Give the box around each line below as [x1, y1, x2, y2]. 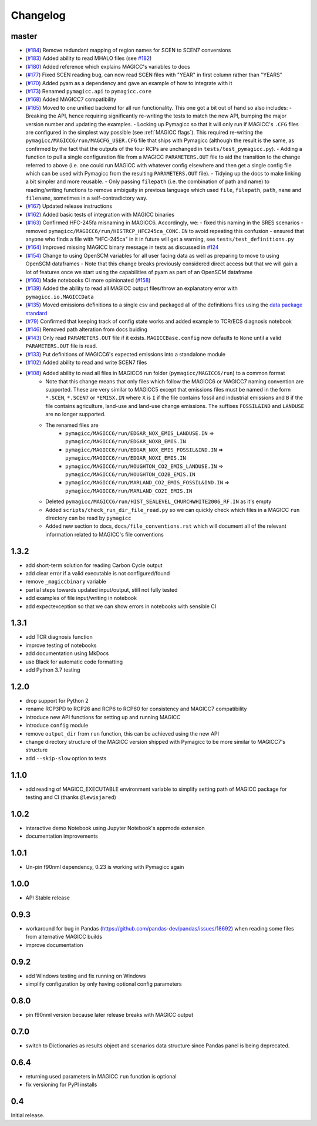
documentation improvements [25, 832, 98, 840]
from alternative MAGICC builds [25, 933, 103, 940]
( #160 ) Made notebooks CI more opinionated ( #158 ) [25, 277, 151, 284]
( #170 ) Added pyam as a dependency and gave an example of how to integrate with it [25, 79, 232, 86]
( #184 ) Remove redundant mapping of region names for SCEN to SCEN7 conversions [25, 47, 231, 54]
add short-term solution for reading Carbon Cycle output [25, 561, 163, 569]
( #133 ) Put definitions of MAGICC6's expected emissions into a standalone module [25, 350, 226, 358]
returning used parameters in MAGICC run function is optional [25, 1073, 177, 1080]
